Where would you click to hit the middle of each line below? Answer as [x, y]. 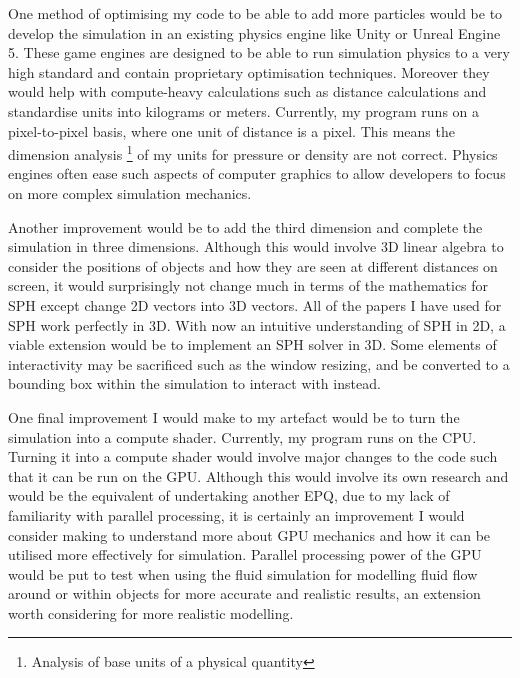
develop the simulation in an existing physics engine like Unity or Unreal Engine [254, 32]
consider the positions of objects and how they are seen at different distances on [253, 265]
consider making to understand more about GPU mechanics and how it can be [249, 534]
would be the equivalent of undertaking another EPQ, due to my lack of [229, 495]
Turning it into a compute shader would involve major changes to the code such [253, 456]
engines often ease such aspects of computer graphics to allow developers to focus [257, 173]
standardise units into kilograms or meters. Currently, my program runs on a [244, 110]
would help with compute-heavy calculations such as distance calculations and [247, 91]
